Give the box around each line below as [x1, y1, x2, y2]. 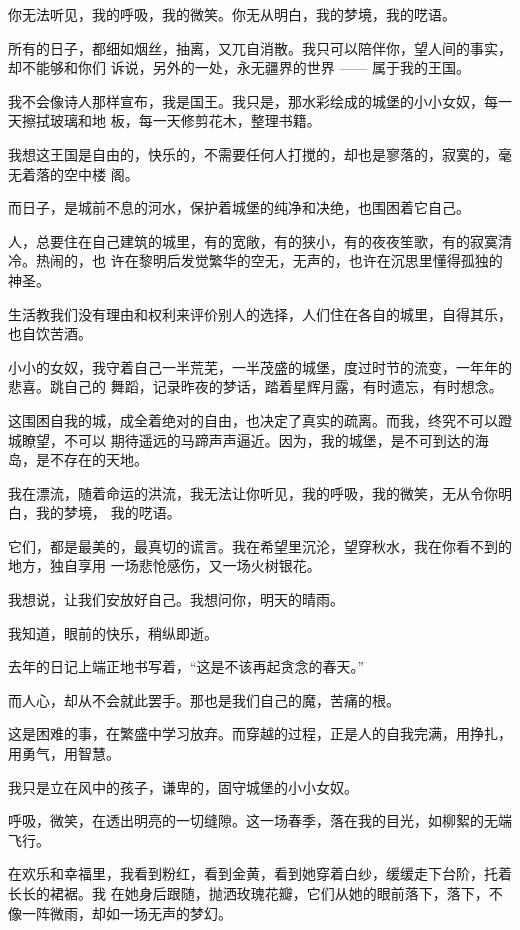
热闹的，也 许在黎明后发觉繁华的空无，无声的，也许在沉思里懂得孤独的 [35, 250, 503, 271]
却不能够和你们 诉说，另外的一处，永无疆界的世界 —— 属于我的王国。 [8, 57, 470, 78]
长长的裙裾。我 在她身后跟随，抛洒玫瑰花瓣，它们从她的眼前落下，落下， [8, 883, 489, 903]
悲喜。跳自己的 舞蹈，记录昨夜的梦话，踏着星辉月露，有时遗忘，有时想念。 [8, 376, 503, 397]
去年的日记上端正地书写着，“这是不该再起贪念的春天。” [8, 656, 365, 677]
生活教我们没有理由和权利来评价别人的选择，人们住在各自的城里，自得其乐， [8, 303, 512, 324]
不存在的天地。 [49, 449, 148, 470]
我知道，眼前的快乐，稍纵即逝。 [8, 622, 218, 643]
